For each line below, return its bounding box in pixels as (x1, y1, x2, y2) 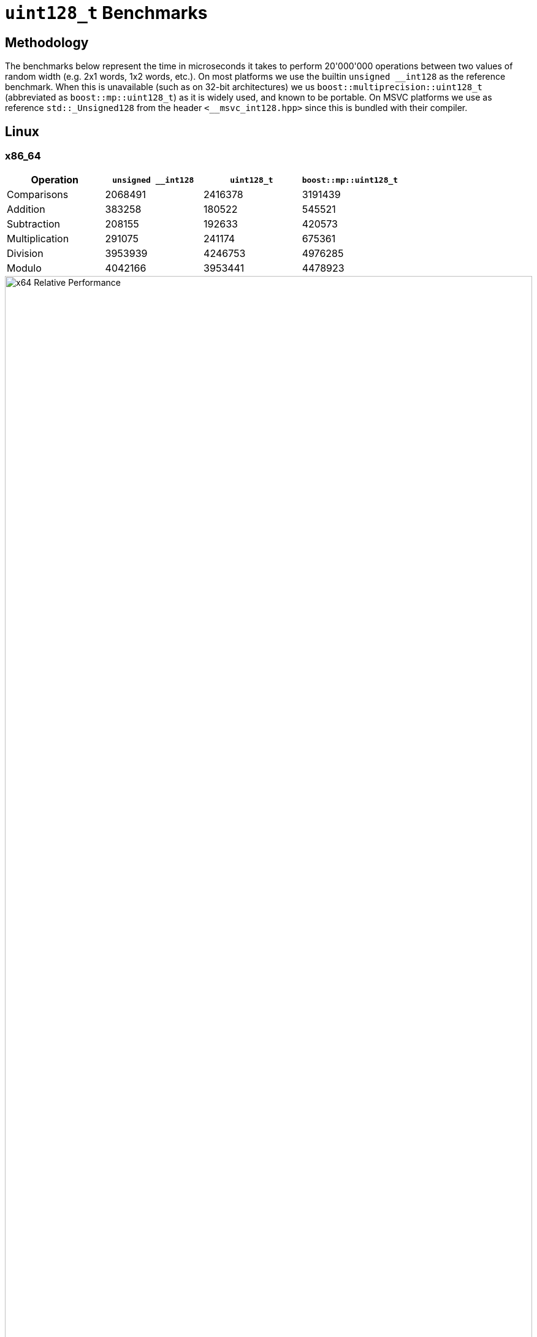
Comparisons (7, 188, 69, 201)
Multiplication (7, 232, 69, 245)
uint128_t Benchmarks (5, 2, 208, 23)
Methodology (5, 34, 89, 50)
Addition (7, 203, 45, 216)
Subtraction (7, 218, 61, 231)
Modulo (7, 262, 42, 275)
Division (7, 247, 44, 260)
